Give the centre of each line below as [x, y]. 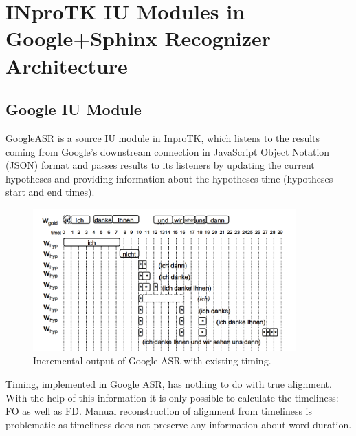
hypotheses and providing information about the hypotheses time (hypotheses [169, 178]
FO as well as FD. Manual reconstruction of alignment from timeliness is [159, 411]
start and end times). [50, 192]
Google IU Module [74, 109]
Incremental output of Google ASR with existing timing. [152, 361]
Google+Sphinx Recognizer [138, 38]
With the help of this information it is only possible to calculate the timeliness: [172, 397]
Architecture [67, 65]
